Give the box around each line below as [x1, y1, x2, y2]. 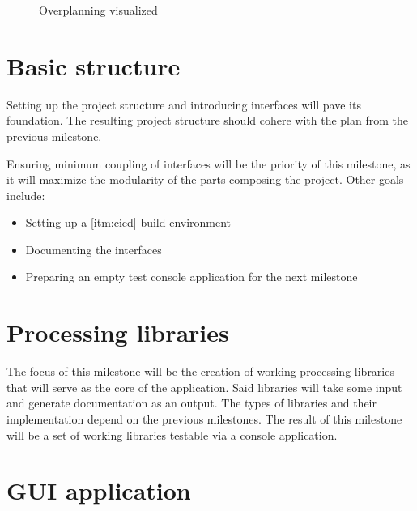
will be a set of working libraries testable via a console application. [6, 426, 338, 443]
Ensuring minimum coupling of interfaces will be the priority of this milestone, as [6, 155, 411, 172]
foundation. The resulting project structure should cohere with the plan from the [6, 112, 408, 129]
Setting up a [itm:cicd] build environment [25, 214, 232, 231]
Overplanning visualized [39, 2, 158, 18]
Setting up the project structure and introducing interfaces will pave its [6, 96, 361, 113]
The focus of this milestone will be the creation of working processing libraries [6, 363, 394, 380]
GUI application [6, 474, 191, 507]
